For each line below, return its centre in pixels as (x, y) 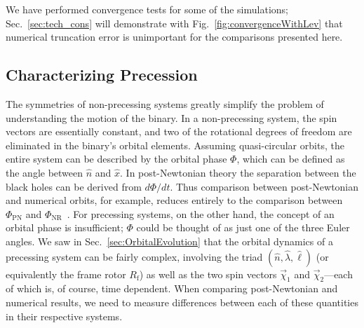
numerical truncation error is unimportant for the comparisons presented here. (174, 37)
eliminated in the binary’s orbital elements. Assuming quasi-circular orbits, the (175, 145)
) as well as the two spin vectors (208, 274)
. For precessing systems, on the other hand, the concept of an (201, 213)
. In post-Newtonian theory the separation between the (238, 172)
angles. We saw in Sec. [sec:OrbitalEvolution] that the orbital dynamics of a (169, 241)
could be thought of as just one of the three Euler (243, 227)
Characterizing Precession (102, 75)
